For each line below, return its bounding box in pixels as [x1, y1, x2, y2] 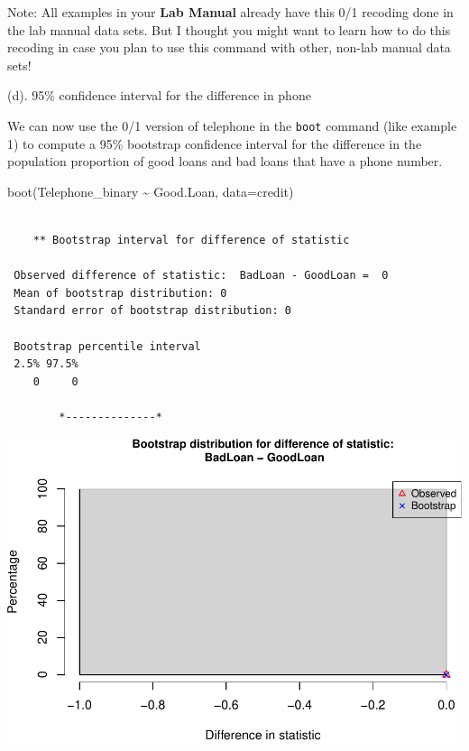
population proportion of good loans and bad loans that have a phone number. [7, 152, 443, 171]
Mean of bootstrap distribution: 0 [14, 286, 227, 300]
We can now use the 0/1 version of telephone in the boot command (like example [7, 116, 457, 134]
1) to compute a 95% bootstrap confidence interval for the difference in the [7, 134, 422, 153]
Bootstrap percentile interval [14, 339, 201, 353]
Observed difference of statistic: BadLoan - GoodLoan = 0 [14, 269, 389, 283]
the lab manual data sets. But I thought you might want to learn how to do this [7, 20, 451, 39]
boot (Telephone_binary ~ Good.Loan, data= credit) [7, 181, 294, 200]
